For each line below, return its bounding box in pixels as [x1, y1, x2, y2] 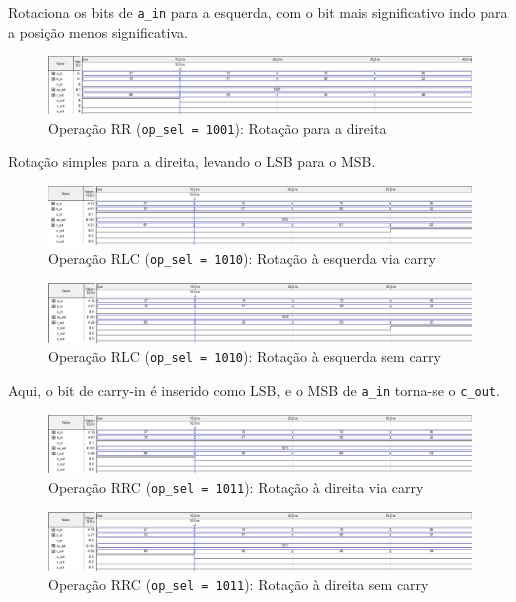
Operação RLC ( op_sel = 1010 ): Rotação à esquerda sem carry [48, 346, 441, 367]
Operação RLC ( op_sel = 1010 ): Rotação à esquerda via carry [48, 248, 436, 269]
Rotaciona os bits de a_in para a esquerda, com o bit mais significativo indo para [8, 2, 508, 22]
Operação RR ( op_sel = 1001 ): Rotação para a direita [48, 117, 387, 138]
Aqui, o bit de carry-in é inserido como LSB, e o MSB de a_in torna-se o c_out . [8, 379, 500, 400]
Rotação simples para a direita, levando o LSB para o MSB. [8, 151, 376, 172]
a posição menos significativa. [8, 21, 188, 42]
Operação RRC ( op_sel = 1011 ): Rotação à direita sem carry [48, 574, 429, 595]
